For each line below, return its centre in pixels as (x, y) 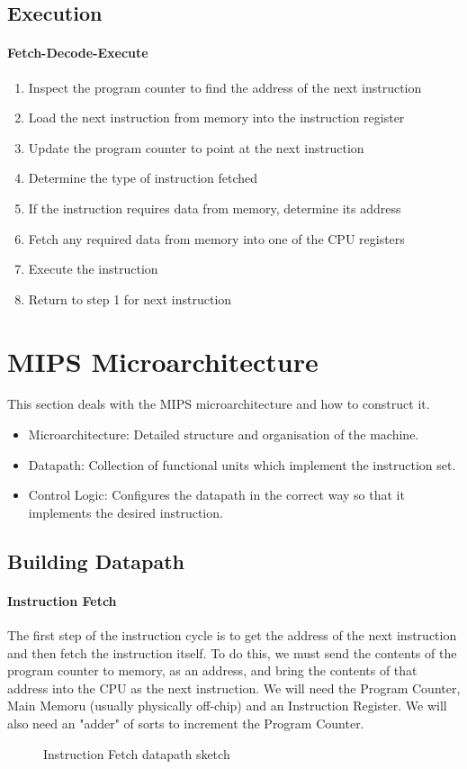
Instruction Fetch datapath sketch (137, 753)
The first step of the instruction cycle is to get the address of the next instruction (232, 635)
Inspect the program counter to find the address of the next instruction (225, 87)
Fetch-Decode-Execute (78, 53)
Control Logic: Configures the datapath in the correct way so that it (216, 495)
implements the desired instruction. (126, 512)
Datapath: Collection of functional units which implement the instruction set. (242, 464)
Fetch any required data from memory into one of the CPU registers (216, 238)
